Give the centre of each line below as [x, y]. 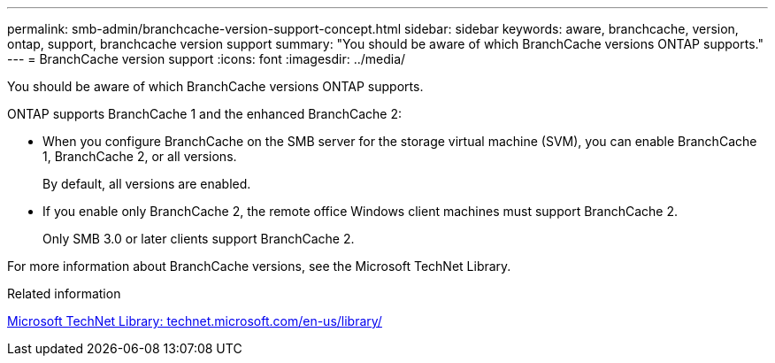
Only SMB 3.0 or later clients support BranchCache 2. [199, 239]
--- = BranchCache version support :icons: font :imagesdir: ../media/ [207, 59]
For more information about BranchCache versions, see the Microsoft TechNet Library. [259, 266]
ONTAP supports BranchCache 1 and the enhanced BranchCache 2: [205, 114]
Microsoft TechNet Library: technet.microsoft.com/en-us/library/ [195, 321]
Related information [64, 293]
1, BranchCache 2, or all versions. [140, 156]
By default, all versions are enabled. [147, 184]
